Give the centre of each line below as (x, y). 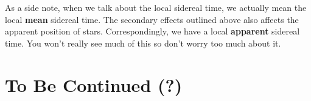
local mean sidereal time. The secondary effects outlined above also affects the (152, 19)
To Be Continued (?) (94, 84)
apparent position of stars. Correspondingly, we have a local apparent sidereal (152, 31)
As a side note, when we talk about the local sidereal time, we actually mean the (156, 7)
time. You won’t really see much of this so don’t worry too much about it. (143, 43)
